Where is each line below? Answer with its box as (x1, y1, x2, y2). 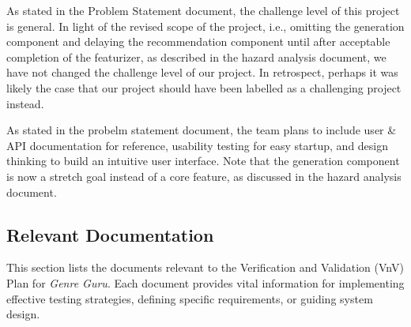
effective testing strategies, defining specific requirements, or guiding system (6, 290, 373, 306)
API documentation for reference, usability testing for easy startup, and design (6, 137, 389, 153)
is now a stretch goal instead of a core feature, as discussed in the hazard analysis (6, 167, 402, 184)
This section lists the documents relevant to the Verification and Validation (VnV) (6, 259, 404, 276)
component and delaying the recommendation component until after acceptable (6, 33, 390, 50)
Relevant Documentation (6, 222, 214, 246)
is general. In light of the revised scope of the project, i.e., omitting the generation (6, 17, 405, 34)
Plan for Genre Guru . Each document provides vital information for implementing (6, 274, 405, 291)
